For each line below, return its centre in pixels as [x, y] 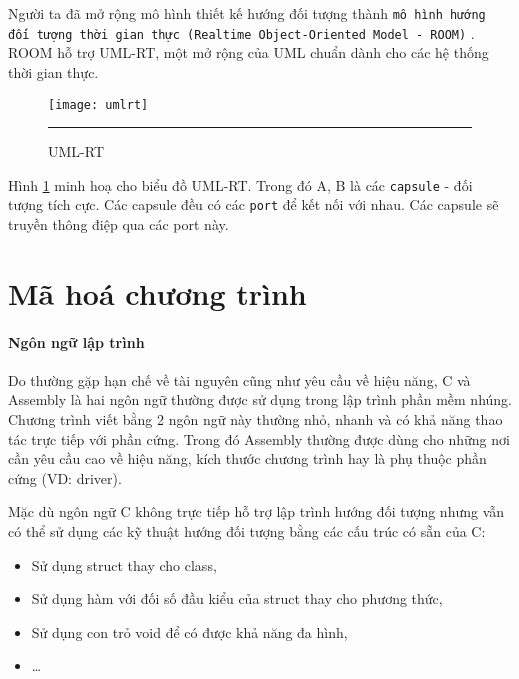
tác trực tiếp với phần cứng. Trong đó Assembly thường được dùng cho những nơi [259, 438]
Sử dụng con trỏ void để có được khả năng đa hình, [189, 631]
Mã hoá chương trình [157, 292]
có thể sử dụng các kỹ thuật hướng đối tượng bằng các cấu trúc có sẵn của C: [247, 530]
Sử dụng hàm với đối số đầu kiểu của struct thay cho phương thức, [237, 598]
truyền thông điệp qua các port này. [118, 224]
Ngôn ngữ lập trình [76, 341]
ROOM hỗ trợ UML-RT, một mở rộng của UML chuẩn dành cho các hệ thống [248, 52]
